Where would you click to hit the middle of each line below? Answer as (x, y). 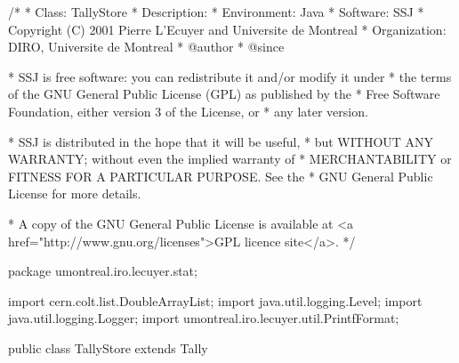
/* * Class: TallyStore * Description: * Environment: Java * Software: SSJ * (216, 12)
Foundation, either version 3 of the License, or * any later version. (188, 111)
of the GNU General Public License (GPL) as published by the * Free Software (224, 94)
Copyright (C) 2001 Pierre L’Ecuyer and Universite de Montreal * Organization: (227, 29)
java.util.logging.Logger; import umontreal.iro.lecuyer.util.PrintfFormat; (204, 318)
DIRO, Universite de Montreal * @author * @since (146, 47)
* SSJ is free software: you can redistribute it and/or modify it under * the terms (230, 76)
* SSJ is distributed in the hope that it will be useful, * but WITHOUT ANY (221, 141)
